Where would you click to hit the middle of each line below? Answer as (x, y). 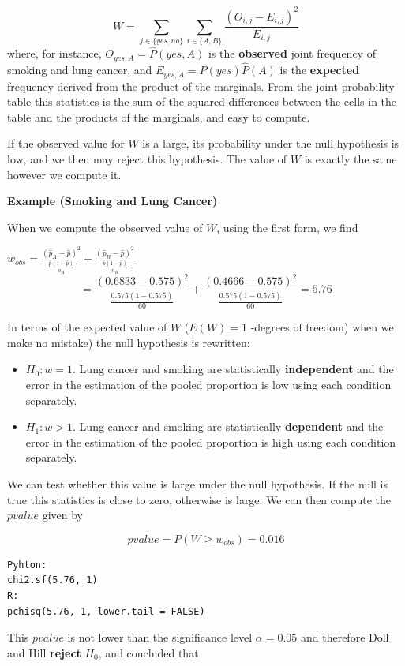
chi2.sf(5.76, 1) (52, 580)
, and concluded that (148, 652)
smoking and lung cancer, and (80, 70)
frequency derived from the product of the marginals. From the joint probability (201, 86)
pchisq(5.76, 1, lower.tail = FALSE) (106, 611)
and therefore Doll (345, 637)
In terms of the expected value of (87, 327)
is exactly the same (351, 158)
